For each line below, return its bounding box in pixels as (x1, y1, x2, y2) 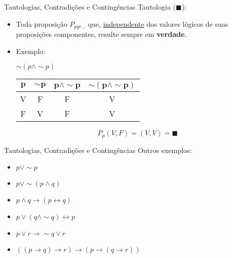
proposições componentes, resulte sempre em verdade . (16, 29, 187, 39)
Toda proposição (16, 18, 67, 29)
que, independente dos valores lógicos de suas (88, 18, 228, 29)
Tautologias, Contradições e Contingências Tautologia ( (4, 2, 176, 12)
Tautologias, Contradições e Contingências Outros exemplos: (4, 144, 192, 155)
